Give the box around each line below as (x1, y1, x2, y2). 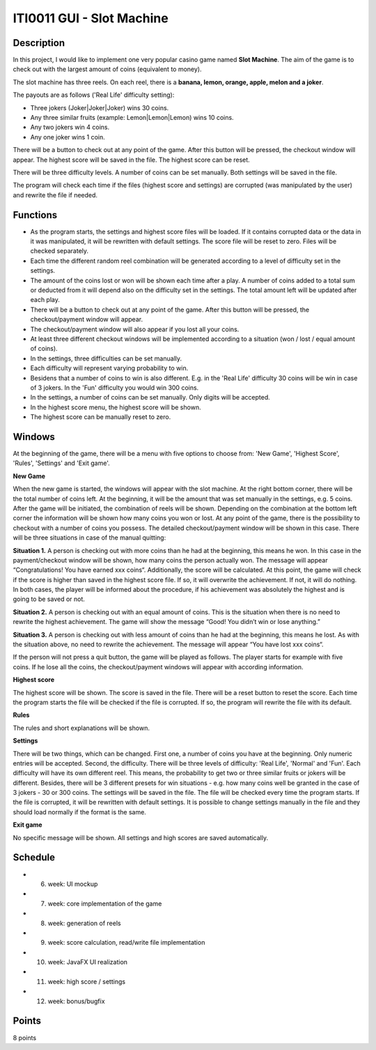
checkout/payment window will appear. (30, 315, 143, 324)
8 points (13, 1033, 37, 1042)
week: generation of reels (47, 919, 121, 927)
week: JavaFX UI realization (47, 958, 128, 966)
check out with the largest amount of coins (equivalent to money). (13, 65, 202, 73)
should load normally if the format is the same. (13, 807, 146, 816)
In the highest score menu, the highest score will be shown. (30, 403, 201, 411)
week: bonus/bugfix (47, 997, 105, 1005)
